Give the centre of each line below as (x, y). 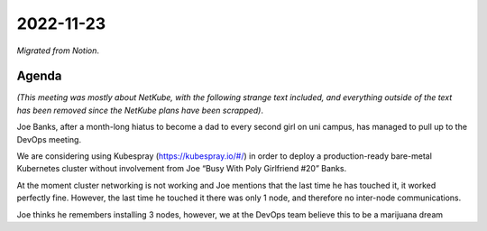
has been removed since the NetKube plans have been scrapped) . (140, 110)
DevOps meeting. (49, 139)
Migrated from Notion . (58, 51)
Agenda (39, 76)
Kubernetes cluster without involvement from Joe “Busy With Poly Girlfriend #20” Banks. (182, 169)
